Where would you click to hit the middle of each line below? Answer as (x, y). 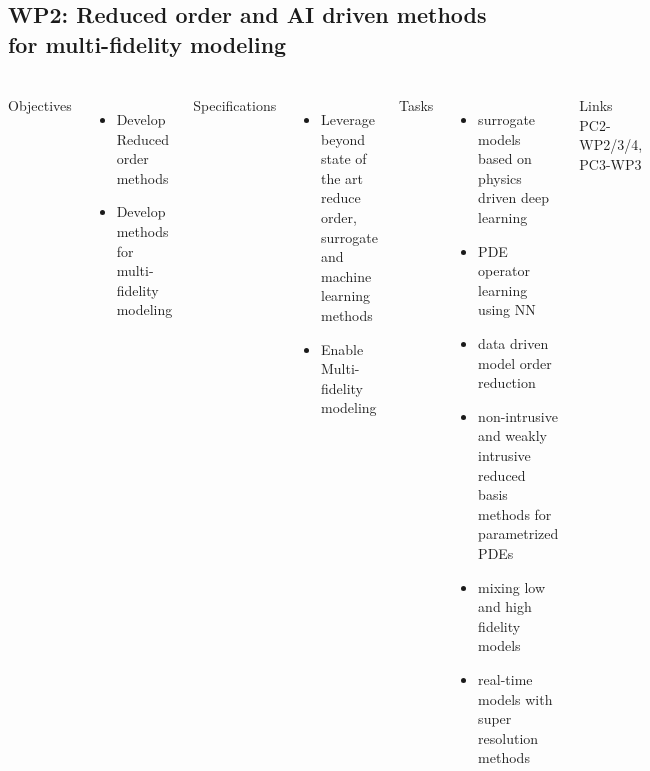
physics (500, 177)
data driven (513, 343)
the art (342, 177)
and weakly (512, 435)
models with (515, 698)
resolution (508, 737)
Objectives (40, 105)
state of (344, 158)
